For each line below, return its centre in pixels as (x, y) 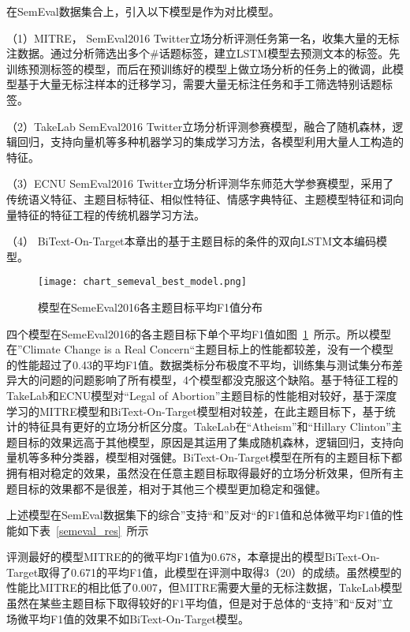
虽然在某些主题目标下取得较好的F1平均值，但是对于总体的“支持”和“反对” (194, 603)
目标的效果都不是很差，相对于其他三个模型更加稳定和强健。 (171, 488)
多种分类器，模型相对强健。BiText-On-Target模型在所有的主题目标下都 (220, 457)
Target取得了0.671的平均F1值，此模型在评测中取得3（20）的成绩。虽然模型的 (204, 572)
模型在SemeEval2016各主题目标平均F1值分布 (151, 307)
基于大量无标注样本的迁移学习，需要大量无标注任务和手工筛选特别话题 (199, 84)
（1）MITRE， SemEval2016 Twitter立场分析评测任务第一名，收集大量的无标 (203, 37)
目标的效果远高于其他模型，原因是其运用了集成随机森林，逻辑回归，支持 (205, 441)
